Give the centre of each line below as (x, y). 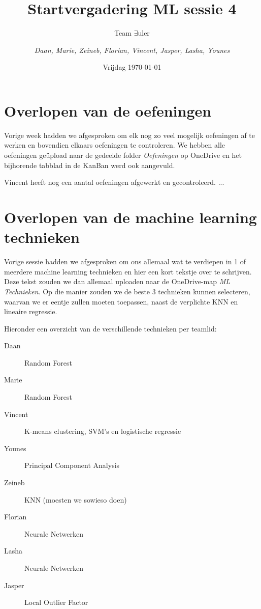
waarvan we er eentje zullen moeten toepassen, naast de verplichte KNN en (121, 301)
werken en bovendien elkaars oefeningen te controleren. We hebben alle (115, 145)
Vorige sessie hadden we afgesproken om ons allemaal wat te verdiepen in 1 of (125, 261)
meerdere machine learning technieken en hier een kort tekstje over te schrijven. (128, 271)
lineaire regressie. (31, 311)
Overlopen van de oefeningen (108, 110)
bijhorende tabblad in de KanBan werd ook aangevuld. (90, 165)
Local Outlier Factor (56, 602)
